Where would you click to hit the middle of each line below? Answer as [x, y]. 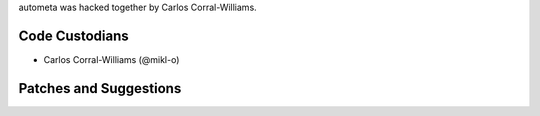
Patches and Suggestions [100, 88]
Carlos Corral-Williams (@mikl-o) [111, 59]
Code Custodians [73, 35]
